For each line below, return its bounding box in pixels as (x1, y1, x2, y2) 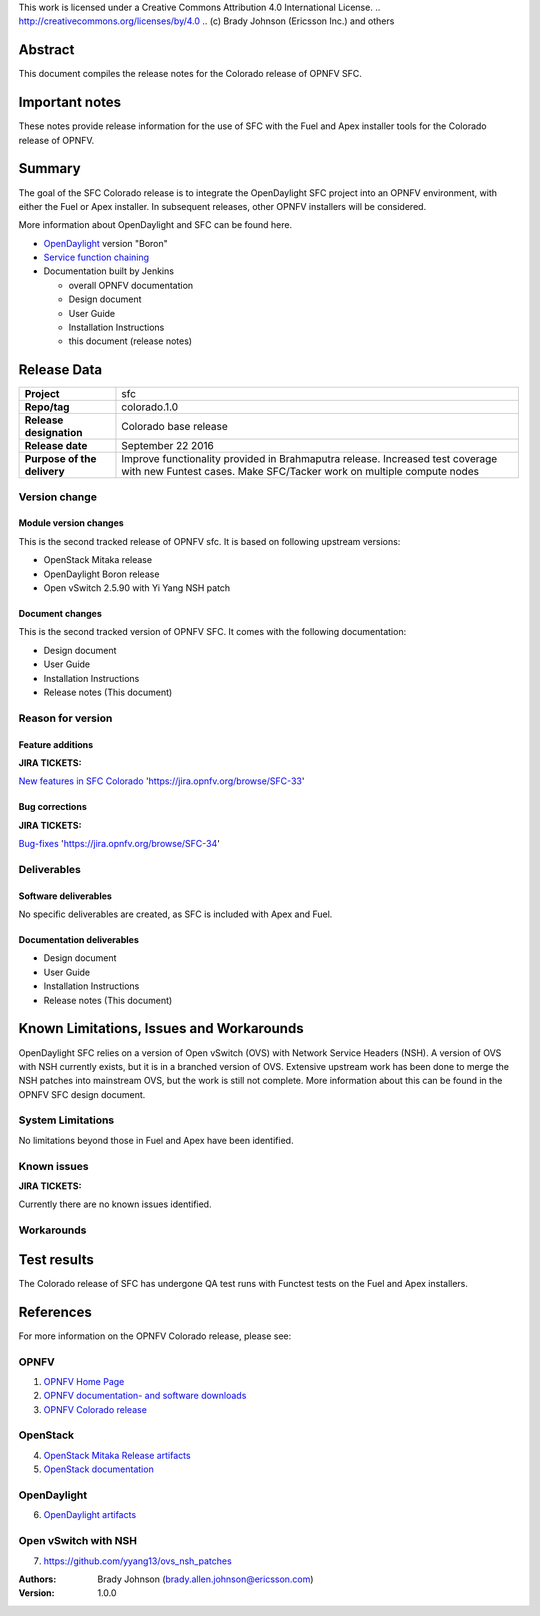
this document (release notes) (68, 335, 193, 347)
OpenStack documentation (43, 1463, 154, 1475)
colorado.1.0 (121, 400, 179, 414)
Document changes (18, 608, 102, 620)
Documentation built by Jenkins (43, 265, 175, 277)
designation (24, 426, 83, 440)
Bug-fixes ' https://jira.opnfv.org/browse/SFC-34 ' (18, 838, 220, 850)
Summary (18, 160, 81, 177)
